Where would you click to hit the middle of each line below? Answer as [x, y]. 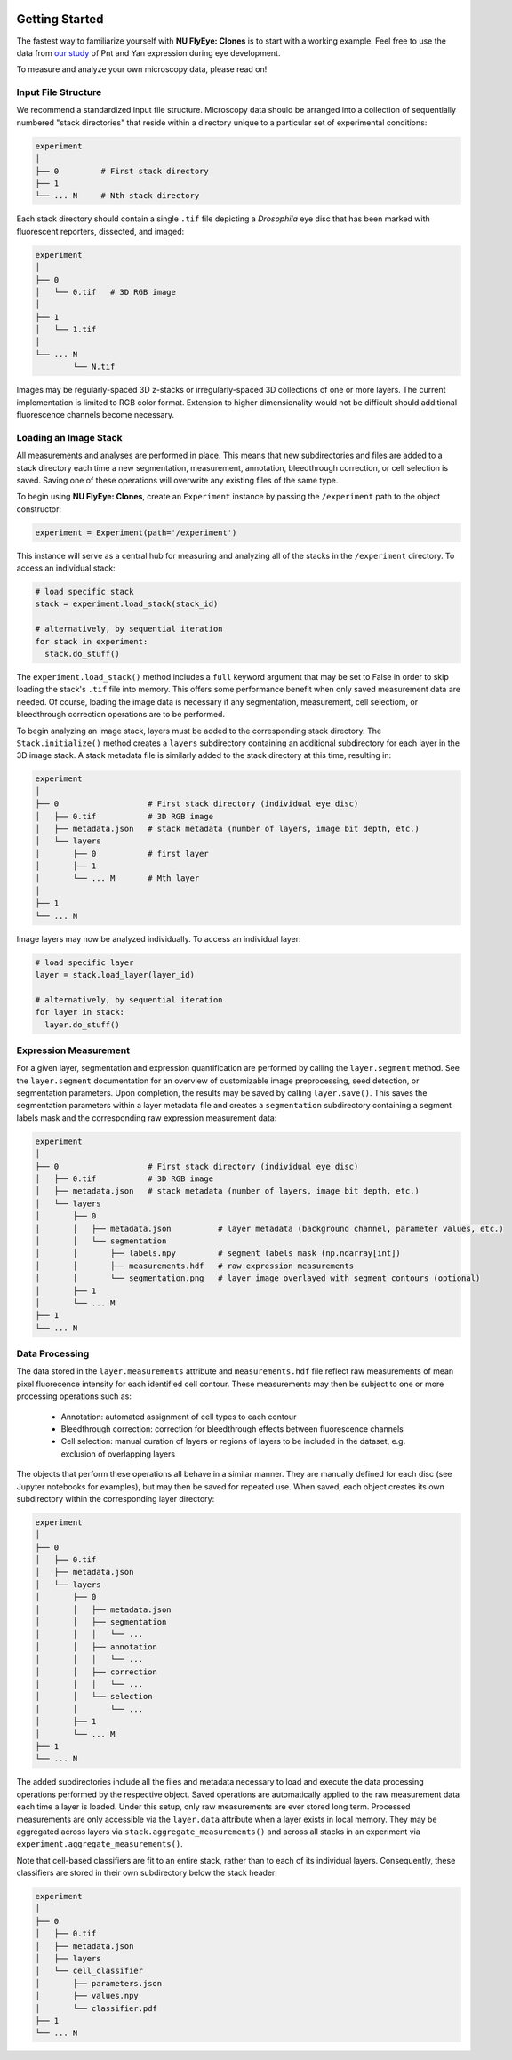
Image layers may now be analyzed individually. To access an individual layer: [159, 938]
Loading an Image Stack [70, 437]
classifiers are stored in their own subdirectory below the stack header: [147, 1873]
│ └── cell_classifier [89, 1971]
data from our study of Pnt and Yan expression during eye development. [148, 52]
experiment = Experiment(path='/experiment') [136, 532]
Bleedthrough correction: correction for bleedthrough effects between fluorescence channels [232, 1429]
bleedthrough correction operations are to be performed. [121, 715]
